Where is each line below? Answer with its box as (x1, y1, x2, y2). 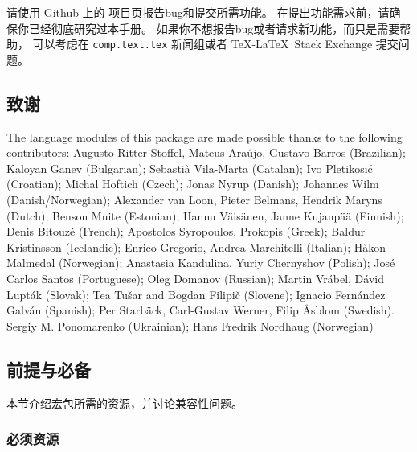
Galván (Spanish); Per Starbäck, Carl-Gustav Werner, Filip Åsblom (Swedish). (6, 302, 395, 318)
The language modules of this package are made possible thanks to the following (6, 128, 403, 145)
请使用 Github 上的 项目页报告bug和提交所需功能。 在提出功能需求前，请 (6, 4, 390, 20)
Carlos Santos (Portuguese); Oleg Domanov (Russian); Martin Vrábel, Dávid (6, 269, 384, 286)
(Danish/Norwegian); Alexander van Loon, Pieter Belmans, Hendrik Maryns (6, 191, 382, 208)
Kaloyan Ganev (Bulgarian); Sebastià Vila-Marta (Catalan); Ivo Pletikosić (6, 159, 373, 176)
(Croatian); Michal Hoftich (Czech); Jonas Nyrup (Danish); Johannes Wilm (6, 175, 379, 192)
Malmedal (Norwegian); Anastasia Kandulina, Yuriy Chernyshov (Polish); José (6, 254, 395, 271)
